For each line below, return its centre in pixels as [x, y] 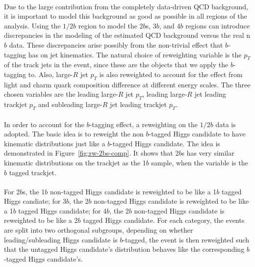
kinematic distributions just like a [55, 143]
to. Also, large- [51, 74]
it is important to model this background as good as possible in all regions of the [126, 16]
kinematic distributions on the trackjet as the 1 [75, 162]
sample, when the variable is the [200, 162]
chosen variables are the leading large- [61, 94]
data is [226, 124]
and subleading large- [70, 104]
